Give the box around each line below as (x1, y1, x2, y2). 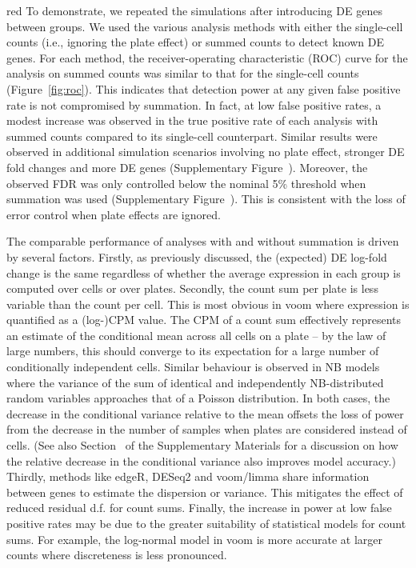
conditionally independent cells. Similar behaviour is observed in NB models (6, 358, 380, 375)
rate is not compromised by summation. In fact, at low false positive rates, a (6, 96, 382, 113)
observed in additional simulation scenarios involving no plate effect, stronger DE (6, 143, 405, 160)
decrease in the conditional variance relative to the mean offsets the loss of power (6, 405, 404, 422)
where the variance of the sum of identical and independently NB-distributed (6, 374, 384, 390)
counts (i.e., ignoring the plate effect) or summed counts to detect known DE (6, 34, 384, 50)
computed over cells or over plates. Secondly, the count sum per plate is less (6, 280, 378, 297)
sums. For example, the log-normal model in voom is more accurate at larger (6, 530, 383, 547)
